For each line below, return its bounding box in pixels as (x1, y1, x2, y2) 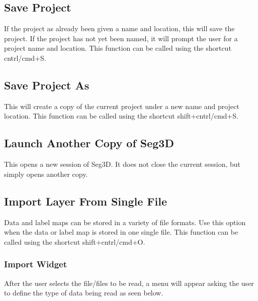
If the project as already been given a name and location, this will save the (4, 23, 235, 34)
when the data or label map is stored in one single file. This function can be (4, 227, 238, 237)
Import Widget (4, 258, 67, 270)
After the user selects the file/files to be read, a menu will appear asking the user (4, 277, 254, 288)
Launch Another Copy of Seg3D (4, 135, 174, 151)
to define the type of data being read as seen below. (4, 287, 163, 298)
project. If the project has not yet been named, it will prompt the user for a (4, 33, 238, 43)
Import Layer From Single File (4, 193, 167, 209)
